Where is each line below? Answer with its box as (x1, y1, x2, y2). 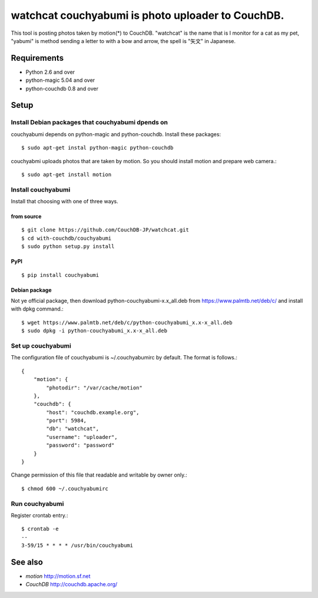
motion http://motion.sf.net (25, 573, 91, 580)
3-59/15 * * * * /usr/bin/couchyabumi (21, 542, 134, 549)
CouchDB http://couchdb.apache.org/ (25, 581, 118, 588)
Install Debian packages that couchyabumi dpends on (11, 118, 168, 127)
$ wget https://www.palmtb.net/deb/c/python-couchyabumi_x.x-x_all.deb (21, 319, 233, 326)
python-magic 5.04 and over (25, 77, 95, 84)
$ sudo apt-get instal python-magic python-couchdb (21, 144, 174, 151)
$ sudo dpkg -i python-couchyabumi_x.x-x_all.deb (21, 328, 168, 334)
